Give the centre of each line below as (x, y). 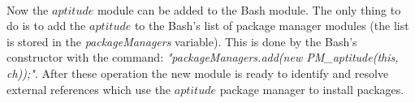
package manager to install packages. (312, 89)
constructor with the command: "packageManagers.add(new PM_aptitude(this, (203, 57)
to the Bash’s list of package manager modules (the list (272, 26)
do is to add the (46, 26)
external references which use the (89, 89)
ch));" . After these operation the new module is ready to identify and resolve (198, 73)
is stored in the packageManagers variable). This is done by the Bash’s (182, 41)
